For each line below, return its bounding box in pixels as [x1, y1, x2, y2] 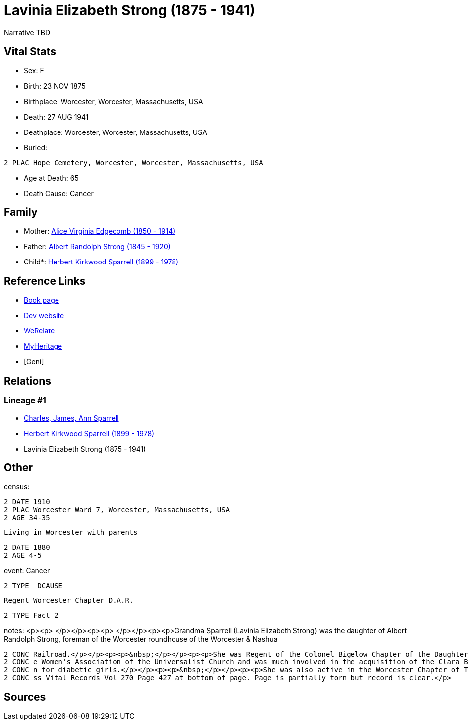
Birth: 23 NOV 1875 [24, 81, 86, 90]
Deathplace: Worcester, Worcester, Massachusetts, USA [24, 128, 207, 136]
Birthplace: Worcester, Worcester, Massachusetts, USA [24, 97, 203, 106]
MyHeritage [24, 342, 62, 351]
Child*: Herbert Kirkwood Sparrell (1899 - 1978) [24, 258, 179, 266]
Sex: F [24, 66, 44, 75]
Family [4, 206, 38, 219]
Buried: [24, 143, 48, 152]
